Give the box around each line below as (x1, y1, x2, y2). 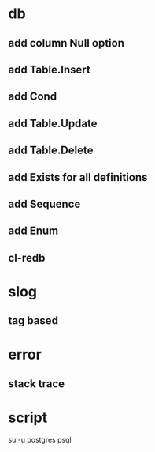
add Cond (8, 90, 57, 104)
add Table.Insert (8, 62, 90, 76)
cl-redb (8, 250, 46, 265)
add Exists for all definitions (8, 171, 148, 184)
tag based (8, 314, 59, 328)
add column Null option (8, 36, 124, 50)
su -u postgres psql (8, 435, 72, 444)
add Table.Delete (8, 144, 94, 157)
